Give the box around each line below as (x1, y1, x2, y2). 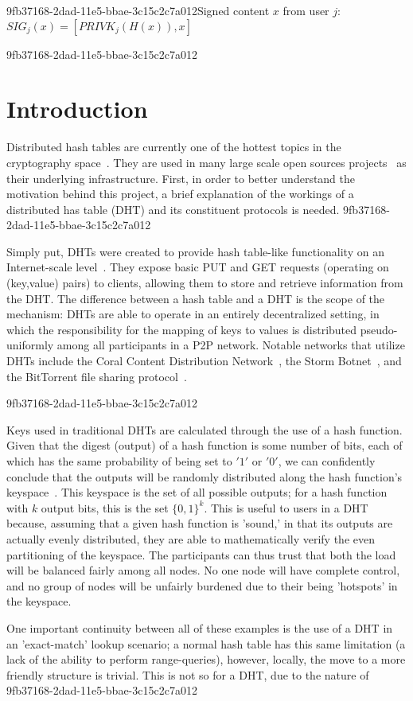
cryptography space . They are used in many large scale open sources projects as (6, 154, 407, 170)
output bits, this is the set (41, 499, 169, 516)
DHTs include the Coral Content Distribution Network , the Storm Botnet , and (6, 352, 402, 369)
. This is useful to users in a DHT (204, 499, 368, 516)
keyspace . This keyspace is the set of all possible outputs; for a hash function (6, 484, 388, 500)
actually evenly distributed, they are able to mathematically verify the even (6, 530, 375, 547)
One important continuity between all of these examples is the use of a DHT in (6, 619, 393, 636)
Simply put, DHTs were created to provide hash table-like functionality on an (6, 243, 384, 259)
